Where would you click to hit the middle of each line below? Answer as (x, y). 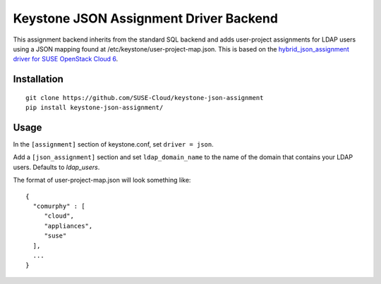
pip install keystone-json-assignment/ (95, 108)
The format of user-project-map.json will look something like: (102, 180)
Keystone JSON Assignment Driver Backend (146, 18)
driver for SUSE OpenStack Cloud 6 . (66, 59)
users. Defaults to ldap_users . (56, 167)
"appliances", (68, 226)
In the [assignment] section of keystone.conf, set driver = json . (114, 144)
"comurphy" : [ (59, 206)
